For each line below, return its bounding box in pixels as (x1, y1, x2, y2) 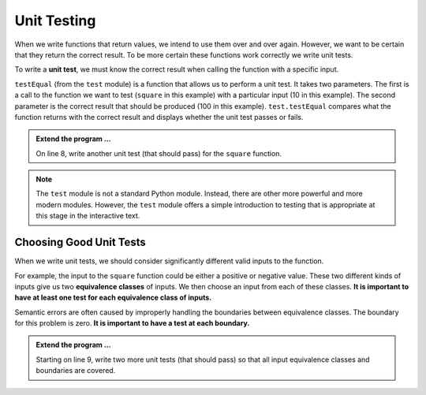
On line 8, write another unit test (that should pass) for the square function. (35, 148, 282, 158)
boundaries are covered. (35, 366, 116, 375)
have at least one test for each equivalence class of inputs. (14, 293, 212, 303)
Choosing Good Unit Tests (14, 236, 146, 249)
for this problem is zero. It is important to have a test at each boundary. (14, 319, 250, 328)
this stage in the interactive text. (35, 211, 140, 221)
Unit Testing (14, 12, 96, 29)
